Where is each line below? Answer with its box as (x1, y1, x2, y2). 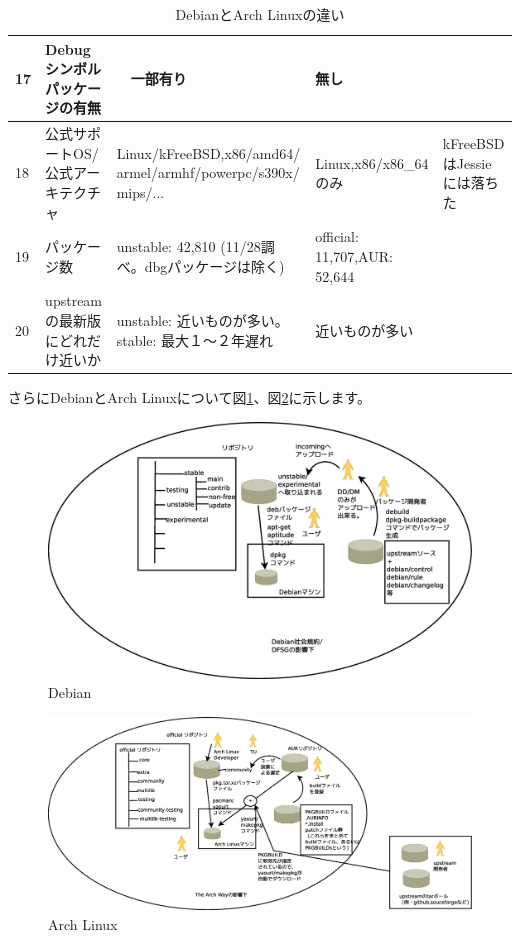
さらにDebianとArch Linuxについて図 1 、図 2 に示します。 (8, 387, 372, 408)
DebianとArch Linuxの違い (175, 4, 345, 24)
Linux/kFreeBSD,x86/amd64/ (116, 142, 301, 163)
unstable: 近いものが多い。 (116, 310, 289, 331)
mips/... (116, 182, 165, 202)
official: (315, 226, 359, 247)
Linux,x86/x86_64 (315, 152, 429, 173)
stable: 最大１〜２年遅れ (116, 329, 274, 350)
